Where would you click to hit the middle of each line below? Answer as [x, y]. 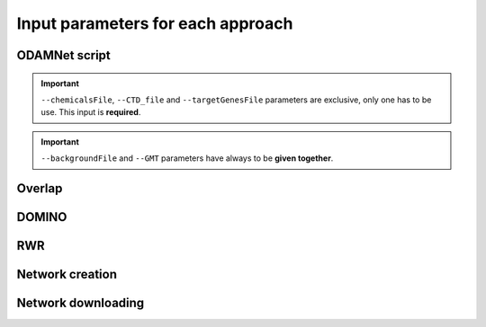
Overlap [40, 188]
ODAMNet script [64, 55]
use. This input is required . [91, 112]
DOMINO [42, 217]
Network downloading [81, 303]
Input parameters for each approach [155, 23]
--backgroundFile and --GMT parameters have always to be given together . [187, 158]
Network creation [67, 274]
